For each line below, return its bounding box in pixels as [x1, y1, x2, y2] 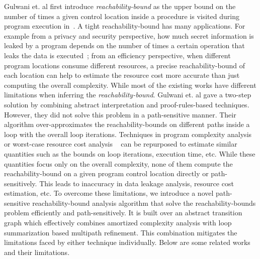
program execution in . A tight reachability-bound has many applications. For [4, 21, 245, 31]
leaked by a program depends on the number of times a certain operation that [4, 40, 245, 51]
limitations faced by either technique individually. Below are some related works [4, 237, 250, 247]
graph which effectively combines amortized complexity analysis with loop [4, 217, 232, 228]
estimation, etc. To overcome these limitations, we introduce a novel [4, 188, 214, 198]
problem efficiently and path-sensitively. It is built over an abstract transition [4, 207, 242, 218]
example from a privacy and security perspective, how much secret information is [4, 30, 254, 41]
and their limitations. [4, 246, 70, 257]
